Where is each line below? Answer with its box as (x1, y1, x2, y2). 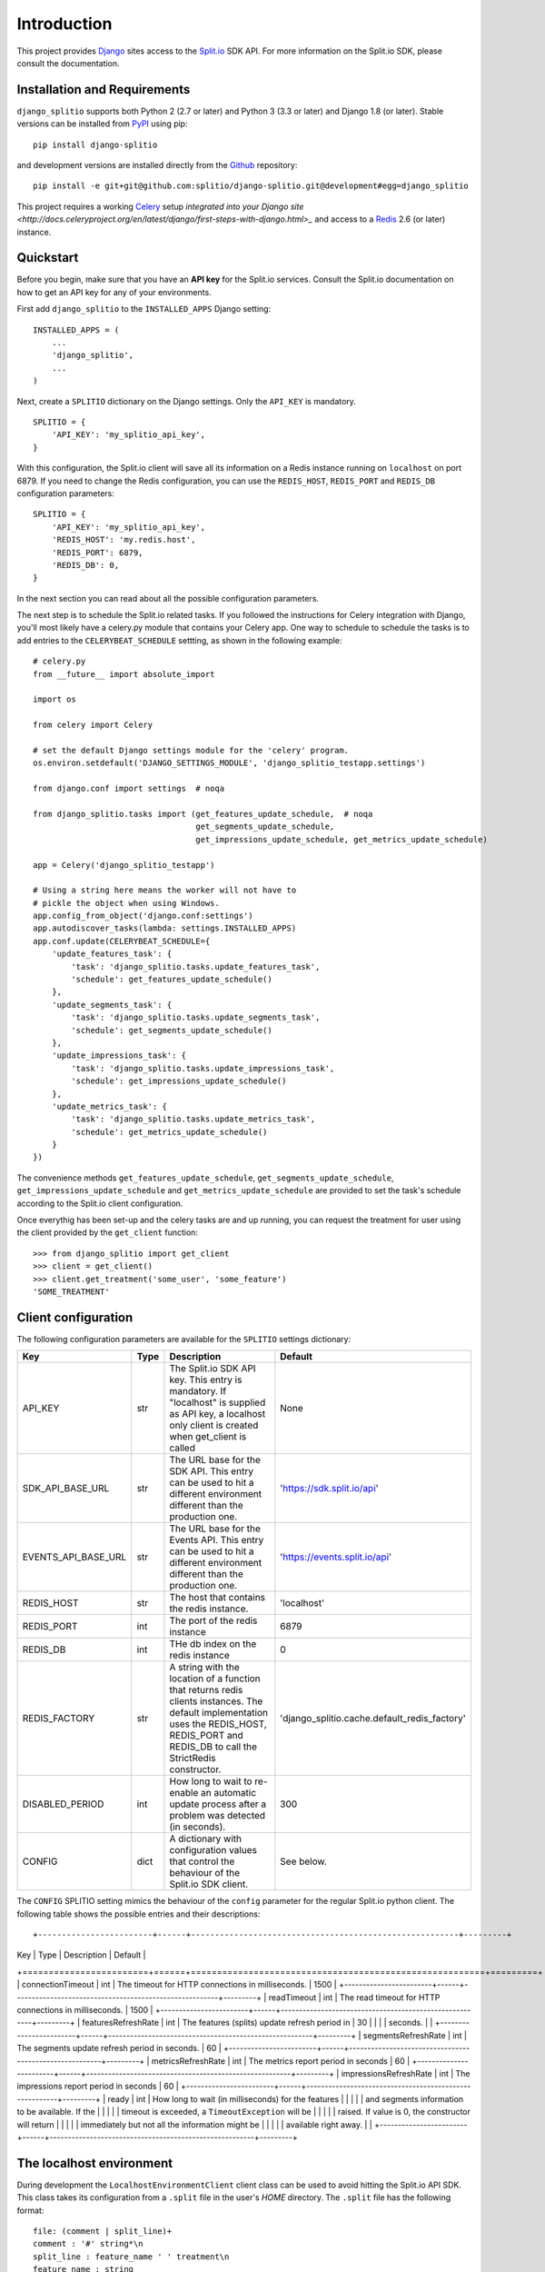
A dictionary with (169, 1832, 243, 1845)
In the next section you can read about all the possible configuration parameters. (16, 593, 320, 603)
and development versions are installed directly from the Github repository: (16, 160, 298, 171)
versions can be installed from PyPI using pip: (16, 118, 188, 129)
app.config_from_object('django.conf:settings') (33, 911, 253, 922)
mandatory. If (169, 1385, 227, 1398)
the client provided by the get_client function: (16, 1227, 199, 1238)
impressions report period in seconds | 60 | (16, 2081, 179, 2092)
